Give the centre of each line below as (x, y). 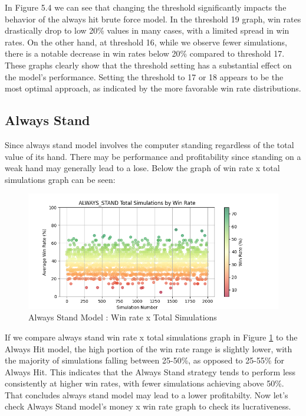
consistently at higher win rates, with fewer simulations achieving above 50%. (144, 383)
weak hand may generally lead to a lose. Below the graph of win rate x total (142, 168)
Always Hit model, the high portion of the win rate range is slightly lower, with (149, 348)
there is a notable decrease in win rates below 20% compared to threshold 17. (145, 53)
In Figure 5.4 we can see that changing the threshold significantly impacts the (146, 7)
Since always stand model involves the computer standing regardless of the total (149, 144)
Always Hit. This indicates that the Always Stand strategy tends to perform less (150, 371)
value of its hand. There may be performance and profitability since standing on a (153, 156)
